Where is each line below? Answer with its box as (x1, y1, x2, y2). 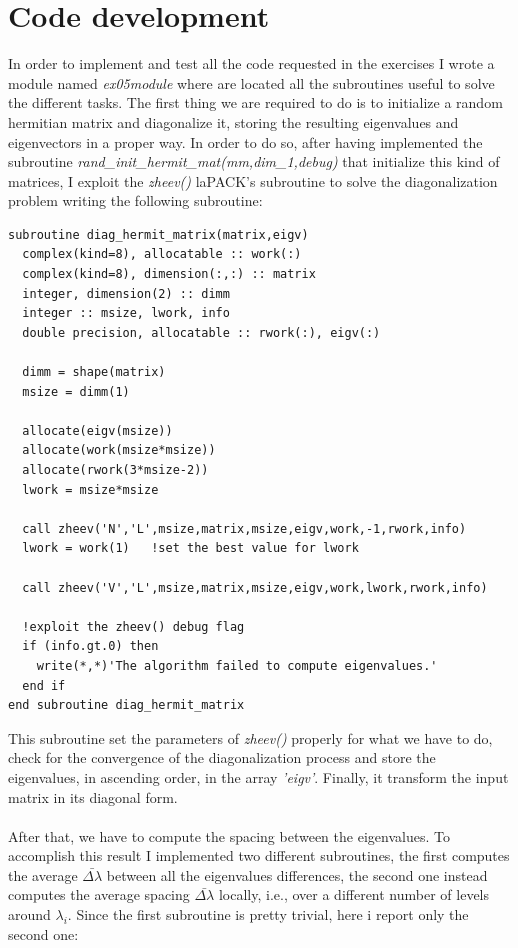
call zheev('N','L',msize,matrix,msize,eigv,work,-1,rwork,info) (22, 521, 467, 536)
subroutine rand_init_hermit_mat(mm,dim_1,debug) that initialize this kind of (8, 151, 500, 172)
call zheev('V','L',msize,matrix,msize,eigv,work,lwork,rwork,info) (22, 580, 488, 595)
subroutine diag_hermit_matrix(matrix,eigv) (8, 227, 309, 242)
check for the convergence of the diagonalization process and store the (8, 747, 436, 768)
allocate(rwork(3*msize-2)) (22, 463, 209, 477)
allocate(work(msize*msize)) (22, 443, 216, 458)
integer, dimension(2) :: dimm (22, 286, 230, 301)
